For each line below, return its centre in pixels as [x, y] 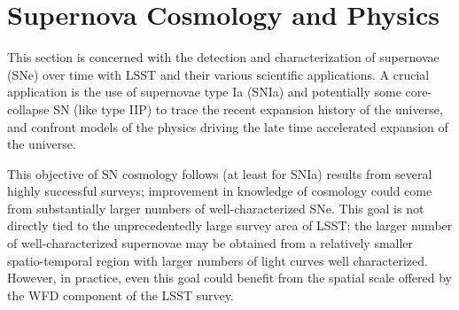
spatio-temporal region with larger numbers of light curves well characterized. [218, 260]
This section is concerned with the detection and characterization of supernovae [223, 57]
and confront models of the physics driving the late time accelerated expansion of [228, 126]
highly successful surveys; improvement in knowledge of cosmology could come [220, 191]
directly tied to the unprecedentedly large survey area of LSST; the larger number [230, 225]
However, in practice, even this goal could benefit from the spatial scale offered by [230, 278]
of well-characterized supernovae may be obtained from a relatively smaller [210, 243]
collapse [28, 108]
